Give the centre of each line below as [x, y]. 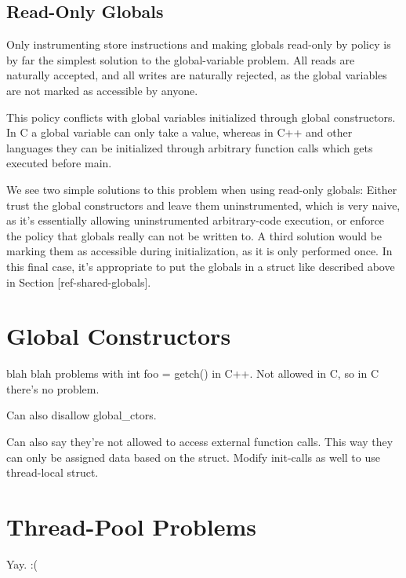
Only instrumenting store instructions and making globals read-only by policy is [199, 44]
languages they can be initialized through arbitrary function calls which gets [190, 147]
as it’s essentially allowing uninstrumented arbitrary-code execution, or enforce [196, 220]
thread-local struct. [53, 472]
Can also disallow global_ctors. [82, 415]
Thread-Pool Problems [131, 526]
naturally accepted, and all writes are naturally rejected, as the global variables [197, 75]
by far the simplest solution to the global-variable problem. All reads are [181, 59]
